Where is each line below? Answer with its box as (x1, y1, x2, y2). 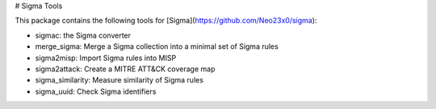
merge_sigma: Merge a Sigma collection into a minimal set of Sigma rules (35, 42, 279, 51)
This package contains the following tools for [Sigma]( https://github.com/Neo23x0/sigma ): (15, 16, 317, 26)
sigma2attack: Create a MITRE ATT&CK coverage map (35, 64, 216, 74)
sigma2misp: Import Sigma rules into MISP (35, 53, 177, 63)
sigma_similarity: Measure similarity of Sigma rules (35, 75, 203, 85)
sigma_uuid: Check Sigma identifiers (35, 87, 157, 96)
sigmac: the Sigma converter (35, 30, 132, 40)
